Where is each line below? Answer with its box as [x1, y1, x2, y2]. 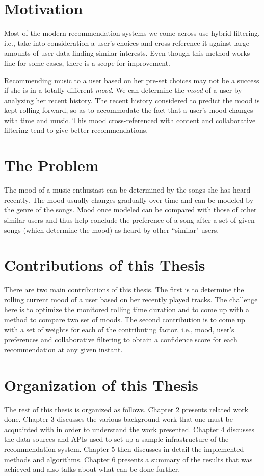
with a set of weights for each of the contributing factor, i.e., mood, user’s [4, 324, 234, 335]
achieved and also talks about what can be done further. [4, 464, 180, 474]
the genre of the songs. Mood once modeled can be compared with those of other [4, 204, 257, 215]
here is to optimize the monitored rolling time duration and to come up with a [4, 304, 249, 315]
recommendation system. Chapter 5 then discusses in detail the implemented [4, 443, 244, 454]
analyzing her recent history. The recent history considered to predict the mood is [4, 94, 260, 105]
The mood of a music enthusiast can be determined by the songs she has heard [4, 184, 251, 195]
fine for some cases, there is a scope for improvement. [4, 57, 170, 68]
